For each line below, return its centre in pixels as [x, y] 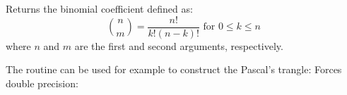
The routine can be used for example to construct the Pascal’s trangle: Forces [174, 69]
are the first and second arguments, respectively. [179, 45]
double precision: [42, 83]
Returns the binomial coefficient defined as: [99, 8]
